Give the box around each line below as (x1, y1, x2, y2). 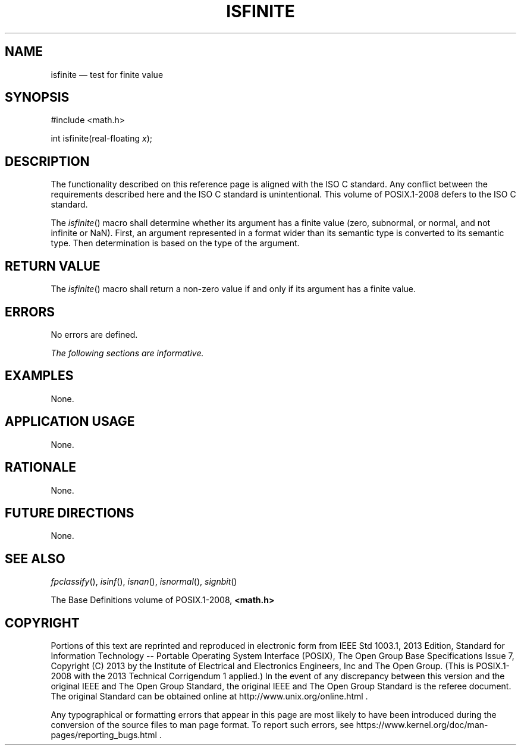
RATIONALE (5, 460, 77, 475)
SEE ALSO (5, 551, 65, 566)
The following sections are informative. (51, 347, 204, 358)
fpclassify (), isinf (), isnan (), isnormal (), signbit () (51, 576, 237, 587)
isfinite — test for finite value (51, 69, 164, 80)
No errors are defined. (51, 329, 138, 340)
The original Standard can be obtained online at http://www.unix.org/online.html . (51, 691, 368, 702)
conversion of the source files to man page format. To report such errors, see (51, 720, 354, 730)
